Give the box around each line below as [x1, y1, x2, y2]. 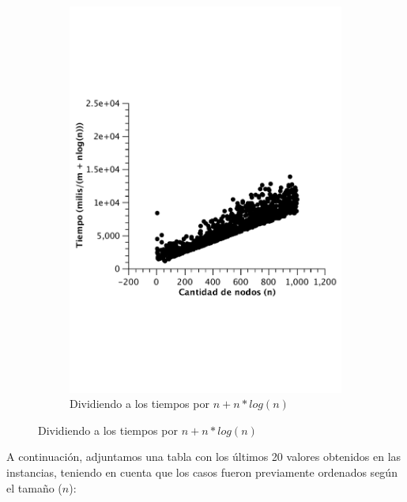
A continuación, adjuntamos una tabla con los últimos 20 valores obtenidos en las [6, 448, 401, 465]
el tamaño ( [6, 479, 62, 496]
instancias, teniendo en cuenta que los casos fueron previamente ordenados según [6, 463, 398, 480]
